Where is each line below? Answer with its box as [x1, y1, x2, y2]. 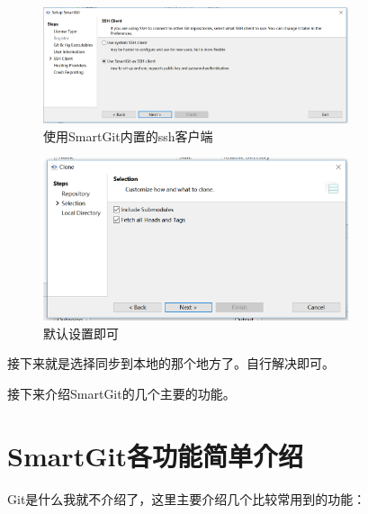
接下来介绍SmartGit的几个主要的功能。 [7, 384, 236, 403]
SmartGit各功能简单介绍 [7, 437, 303, 473]
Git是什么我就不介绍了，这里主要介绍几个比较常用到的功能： [7, 489, 366, 508]
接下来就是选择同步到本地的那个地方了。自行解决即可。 [7, 354, 335, 373]
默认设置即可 [43, 323, 119, 342]
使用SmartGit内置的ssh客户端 [43, 126, 213, 145]
